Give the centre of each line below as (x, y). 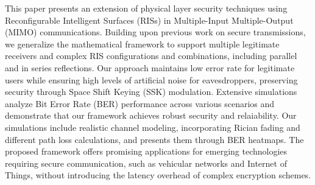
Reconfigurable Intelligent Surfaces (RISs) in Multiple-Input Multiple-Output (149, 20)
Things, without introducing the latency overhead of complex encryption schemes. (158, 175)
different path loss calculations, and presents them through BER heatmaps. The (154, 139)
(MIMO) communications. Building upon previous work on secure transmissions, (155, 32)
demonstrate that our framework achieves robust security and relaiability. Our (151, 115)
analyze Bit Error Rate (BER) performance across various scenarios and (140, 103)
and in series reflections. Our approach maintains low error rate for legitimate (150, 67)
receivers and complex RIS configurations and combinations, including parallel (151, 56)
